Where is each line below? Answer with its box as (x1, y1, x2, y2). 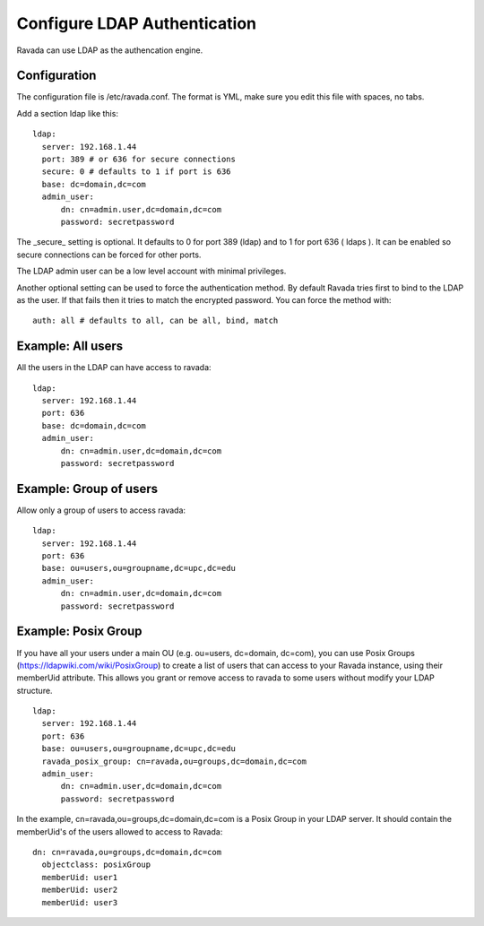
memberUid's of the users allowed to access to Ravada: (16, 826, 223, 837)
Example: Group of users (16, 480, 159, 497)
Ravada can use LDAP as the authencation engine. (16, 45, 203, 56)
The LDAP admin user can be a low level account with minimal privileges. (16, 265, 287, 277)
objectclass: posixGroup (41, 860, 151, 870)
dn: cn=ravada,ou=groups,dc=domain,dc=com (32, 847, 222, 857)
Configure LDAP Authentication (16, 13, 257, 33)
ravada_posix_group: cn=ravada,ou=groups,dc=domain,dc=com (41, 756, 307, 766)
